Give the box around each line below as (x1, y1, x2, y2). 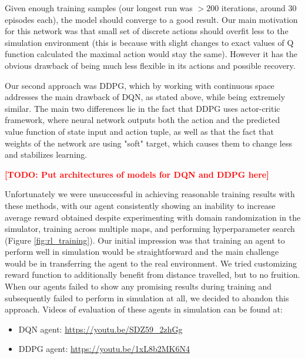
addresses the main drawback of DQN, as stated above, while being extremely (5, 91, 286, 103)
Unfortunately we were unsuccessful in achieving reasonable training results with (5, 188, 295, 200)
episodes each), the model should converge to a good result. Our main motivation (5, 13, 298, 25)
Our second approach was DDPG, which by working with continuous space (5, 79, 274, 91)
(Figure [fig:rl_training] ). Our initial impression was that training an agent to (5, 234, 285, 246)
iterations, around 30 (221, 2, 297, 14)
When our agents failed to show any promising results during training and (5, 280, 272, 292)
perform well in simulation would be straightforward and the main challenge (5, 245, 279, 258)
